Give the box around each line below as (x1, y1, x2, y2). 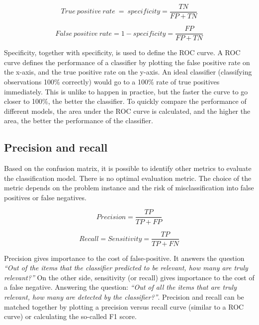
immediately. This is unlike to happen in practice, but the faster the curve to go (4, 86, 248, 96)
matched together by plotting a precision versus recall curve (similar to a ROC (4, 301, 244, 312)
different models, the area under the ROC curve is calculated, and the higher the (4, 105, 251, 116)
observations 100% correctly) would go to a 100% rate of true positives (4, 76, 220, 86)
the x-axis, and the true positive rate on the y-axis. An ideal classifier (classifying (4, 67, 252, 77)
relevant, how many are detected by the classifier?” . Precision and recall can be (4, 291, 244, 302)
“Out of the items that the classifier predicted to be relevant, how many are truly (4, 262, 248, 273)
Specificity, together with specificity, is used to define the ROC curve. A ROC (4, 47, 241, 58)
